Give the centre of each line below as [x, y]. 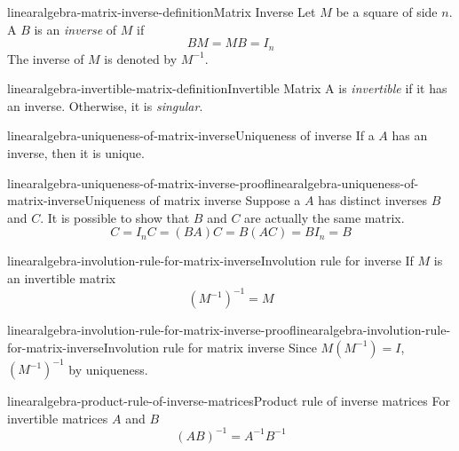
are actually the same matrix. [324, 217]
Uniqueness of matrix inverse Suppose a [193, 200]
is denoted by [141, 58]
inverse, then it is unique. [76, 153]
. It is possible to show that [115, 217]
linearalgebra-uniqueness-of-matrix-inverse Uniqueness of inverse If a [191, 135]
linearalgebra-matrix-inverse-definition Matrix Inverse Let [162, 12]
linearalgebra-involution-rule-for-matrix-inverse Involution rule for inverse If [210, 261]
